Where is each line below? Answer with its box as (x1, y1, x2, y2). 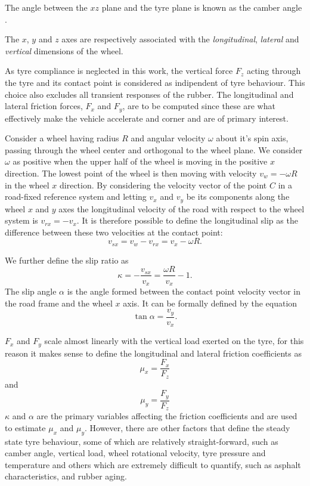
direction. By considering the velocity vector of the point (60, 178, 267, 191)
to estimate (5, 421, 46, 434)
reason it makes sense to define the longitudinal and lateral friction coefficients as (5, 346, 302, 359)
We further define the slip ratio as (5, 253, 129, 266)
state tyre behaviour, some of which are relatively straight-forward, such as (5, 435, 278, 447)
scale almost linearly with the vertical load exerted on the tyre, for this (44, 335, 304, 347)
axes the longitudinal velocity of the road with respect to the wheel (58, 202, 305, 215)
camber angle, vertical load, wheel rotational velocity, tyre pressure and (5, 447, 266, 459)
